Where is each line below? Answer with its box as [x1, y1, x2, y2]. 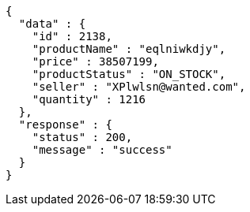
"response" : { [18, 118, 112, 131]
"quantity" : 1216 [32, 93, 146, 106]
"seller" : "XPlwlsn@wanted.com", [32, 80, 246, 93]
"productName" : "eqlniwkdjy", [32, 43, 226, 55]
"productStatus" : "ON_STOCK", [32, 68, 226, 80]
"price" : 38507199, [32, 55, 159, 68]
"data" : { [18, 17, 86, 30]
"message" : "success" [32, 143, 172, 156]
